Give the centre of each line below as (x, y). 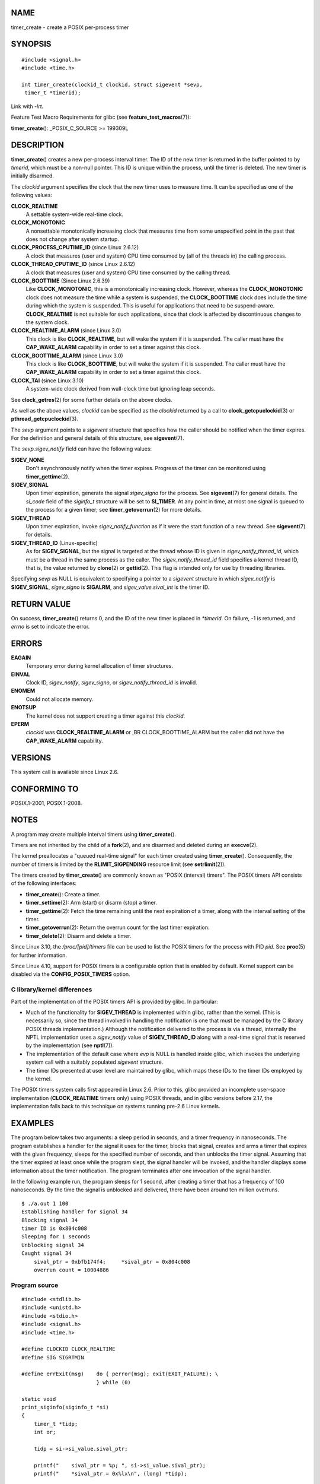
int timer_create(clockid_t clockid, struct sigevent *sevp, (112, 85)
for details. (39, 535)
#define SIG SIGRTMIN (53, 1357)
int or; (45, 1432)
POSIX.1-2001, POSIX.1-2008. (47, 803)
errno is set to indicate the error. (50, 627)
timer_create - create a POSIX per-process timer (70, 27)
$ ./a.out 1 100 (45, 1203)
